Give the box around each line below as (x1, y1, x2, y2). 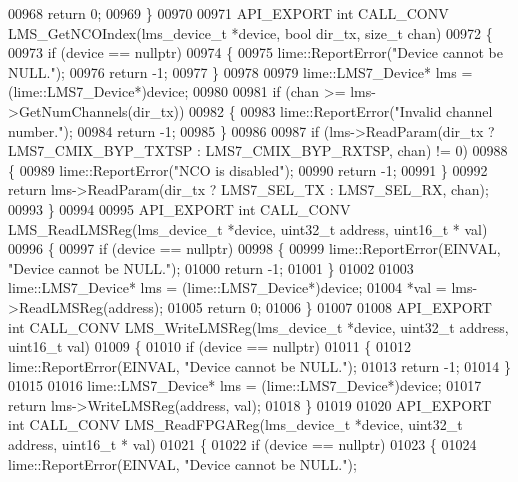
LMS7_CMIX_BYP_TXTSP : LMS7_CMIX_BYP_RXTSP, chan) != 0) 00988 (8, 140, 508, 161)
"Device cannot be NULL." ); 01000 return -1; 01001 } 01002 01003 (8, 257, 414, 278)
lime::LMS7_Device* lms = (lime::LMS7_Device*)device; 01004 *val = (8, 277, 447, 298)
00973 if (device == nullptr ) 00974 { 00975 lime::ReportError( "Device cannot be (8, 42, 503, 63)
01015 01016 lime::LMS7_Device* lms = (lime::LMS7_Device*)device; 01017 (8, 375, 482, 396)
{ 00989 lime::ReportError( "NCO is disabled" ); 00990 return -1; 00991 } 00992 (8, 159, 488, 180)
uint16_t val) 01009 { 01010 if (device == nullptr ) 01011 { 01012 (8, 336, 411, 357)
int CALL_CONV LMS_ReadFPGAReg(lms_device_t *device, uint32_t (8, 414, 463, 435)
